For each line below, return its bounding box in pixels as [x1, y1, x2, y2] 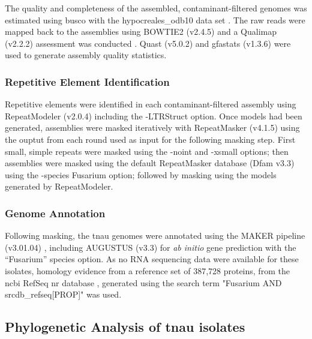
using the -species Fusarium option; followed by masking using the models [5, 168, 277, 181]
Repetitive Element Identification [5, 74, 170, 89]
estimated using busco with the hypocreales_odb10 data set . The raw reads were [5, 13, 305, 26]
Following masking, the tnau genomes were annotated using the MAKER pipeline [5, 229, 305, 242]
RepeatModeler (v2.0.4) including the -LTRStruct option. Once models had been [5, 109, 302, 122]
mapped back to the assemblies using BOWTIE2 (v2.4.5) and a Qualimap [5, 25, 277, 38]
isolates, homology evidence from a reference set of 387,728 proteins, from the [5, 264, 290, 277]
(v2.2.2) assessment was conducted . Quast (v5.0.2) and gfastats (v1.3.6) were [5, 37, 291, 49]
